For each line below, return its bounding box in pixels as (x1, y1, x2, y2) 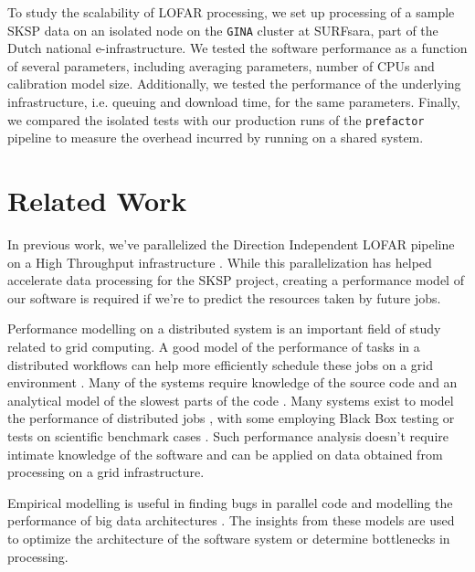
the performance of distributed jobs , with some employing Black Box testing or (7, 408, 455, 428)
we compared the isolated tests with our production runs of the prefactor (7, 110, 425, 129)
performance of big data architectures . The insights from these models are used (7, 511, 455, 530)
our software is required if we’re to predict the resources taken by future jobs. (7, 288, 441, 307)
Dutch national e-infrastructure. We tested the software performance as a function (7, 38, 468, 58)
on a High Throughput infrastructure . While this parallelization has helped (7, 252, 432, 271)
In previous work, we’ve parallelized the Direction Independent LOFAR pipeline (7, 235, 455, 253)
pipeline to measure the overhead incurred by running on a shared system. (7, 128, 424, 147)
